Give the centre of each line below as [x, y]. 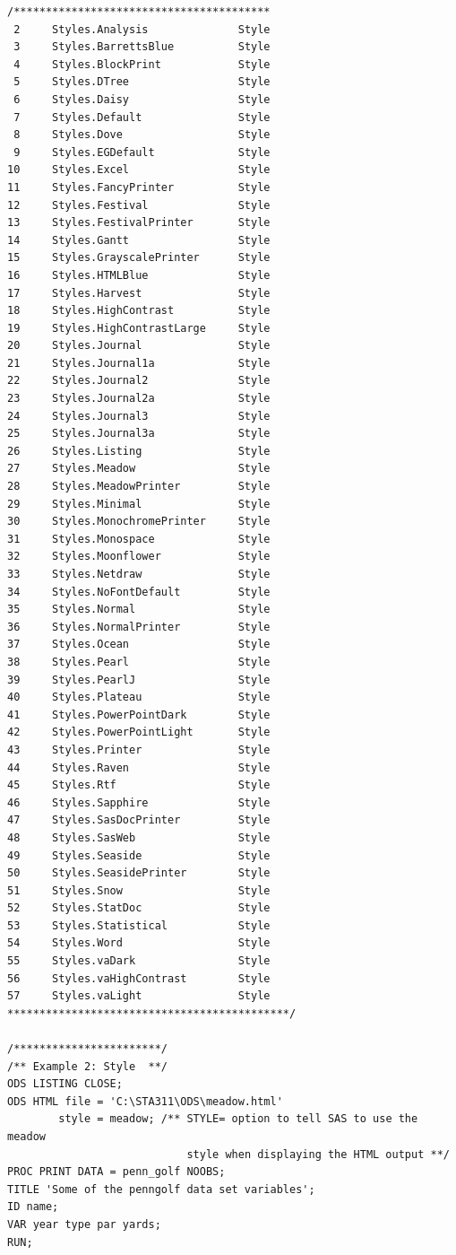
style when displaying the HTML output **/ [318, 1154]
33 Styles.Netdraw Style [139, 574]
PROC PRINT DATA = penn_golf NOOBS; [116, 1172]
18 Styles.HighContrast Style [139, 311]
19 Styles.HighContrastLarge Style [139, 328]
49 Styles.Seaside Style [139, 855]
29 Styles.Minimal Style [139, 504]
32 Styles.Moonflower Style [139, 557]
